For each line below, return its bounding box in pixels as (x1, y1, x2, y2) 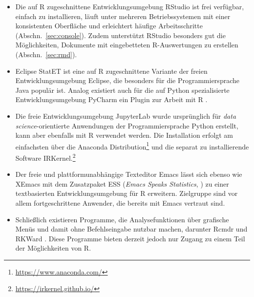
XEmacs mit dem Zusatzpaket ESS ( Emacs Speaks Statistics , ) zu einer (15, 178, 229, 189)
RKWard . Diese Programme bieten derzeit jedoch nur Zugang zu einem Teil (15, 233, 245, 243)
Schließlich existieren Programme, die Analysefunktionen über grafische (15, 214, 229, 224)
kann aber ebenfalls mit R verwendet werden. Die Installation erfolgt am (15, 130, 233, 140)
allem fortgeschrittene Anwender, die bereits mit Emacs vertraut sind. (15, 198, 225, 208)
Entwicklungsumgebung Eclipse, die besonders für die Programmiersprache (15, 75, 239, 85)
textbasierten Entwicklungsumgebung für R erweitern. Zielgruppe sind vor (15, 188, 238, 198)
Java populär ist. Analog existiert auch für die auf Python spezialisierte (15, 85, 230, 95)
